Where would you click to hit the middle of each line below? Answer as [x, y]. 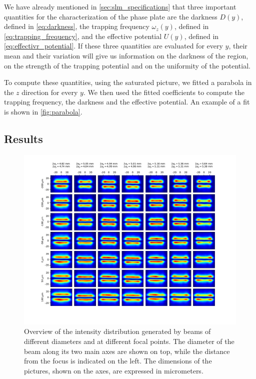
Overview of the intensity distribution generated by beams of [117, 331]
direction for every [50, 92]
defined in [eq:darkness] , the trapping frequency [77, 26]
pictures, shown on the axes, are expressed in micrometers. [114, 370]
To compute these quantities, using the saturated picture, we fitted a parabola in [128, 82]
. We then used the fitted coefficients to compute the [164, 92]
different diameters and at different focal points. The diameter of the [129, 341]
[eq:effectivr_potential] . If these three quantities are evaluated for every [113, 46]
